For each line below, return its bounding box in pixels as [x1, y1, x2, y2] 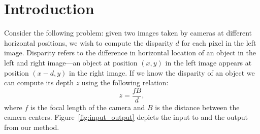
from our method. [4, 121, 59, 132]
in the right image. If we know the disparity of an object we [69, 67, 255, 78]
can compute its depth [4, 77, 74, 88]
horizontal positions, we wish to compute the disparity [4, 37, 173, 48]
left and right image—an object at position [4, 57, 138, 68]
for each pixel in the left [181, 37, 256, 48]
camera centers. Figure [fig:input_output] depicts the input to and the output [4, 112, 248, 122]
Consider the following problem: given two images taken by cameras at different [4, 27, 252, 38]
